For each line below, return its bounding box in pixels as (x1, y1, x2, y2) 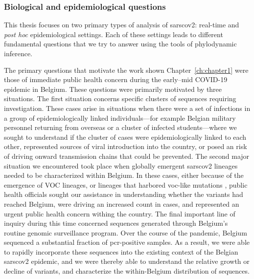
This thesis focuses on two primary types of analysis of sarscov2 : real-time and (4, 20, 239, 30)
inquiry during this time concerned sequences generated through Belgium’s (4, 218, 228, 228)
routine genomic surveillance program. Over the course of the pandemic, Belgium (4, 227, 247, 237)
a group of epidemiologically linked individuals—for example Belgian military (4, 112, 236, 123)
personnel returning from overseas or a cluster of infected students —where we (4, 122, 237, 132)
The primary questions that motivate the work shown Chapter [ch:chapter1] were (4, 64, 249, 75)
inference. (4, 48, 32, 58)
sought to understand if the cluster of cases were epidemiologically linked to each (4, 131, 247, 142)
